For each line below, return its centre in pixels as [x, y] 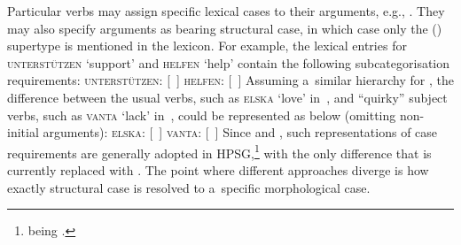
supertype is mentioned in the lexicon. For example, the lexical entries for [207, 46]
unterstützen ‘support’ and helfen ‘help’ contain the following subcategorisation [229, 62]
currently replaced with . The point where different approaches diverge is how [218, 170]
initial [23, 132]
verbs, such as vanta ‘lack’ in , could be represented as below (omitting [202, 115]
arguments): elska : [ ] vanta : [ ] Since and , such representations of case [240, 132]
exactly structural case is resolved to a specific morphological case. [189, 187]
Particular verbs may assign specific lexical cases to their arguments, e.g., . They [226, 11]
